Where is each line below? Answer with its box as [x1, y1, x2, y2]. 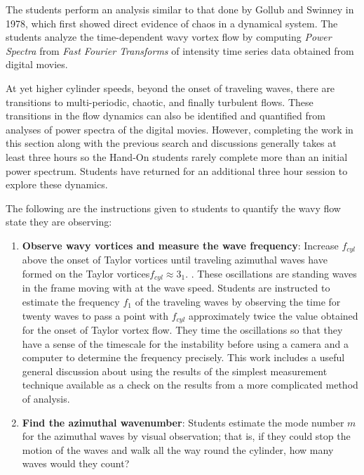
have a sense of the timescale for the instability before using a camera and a [22, 336, 349, 351]
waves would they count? [22, 456, 130, 471]
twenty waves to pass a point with [22, 308, 169, 323]
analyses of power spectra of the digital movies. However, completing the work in [6, 122, 353, 136]
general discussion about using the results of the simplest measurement [22, 363, 328, 378]
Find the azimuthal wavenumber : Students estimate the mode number [22, 415, 344, 429]
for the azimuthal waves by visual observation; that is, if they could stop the [22, 429, 351, 443]
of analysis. [22, 391, 70, 406]
